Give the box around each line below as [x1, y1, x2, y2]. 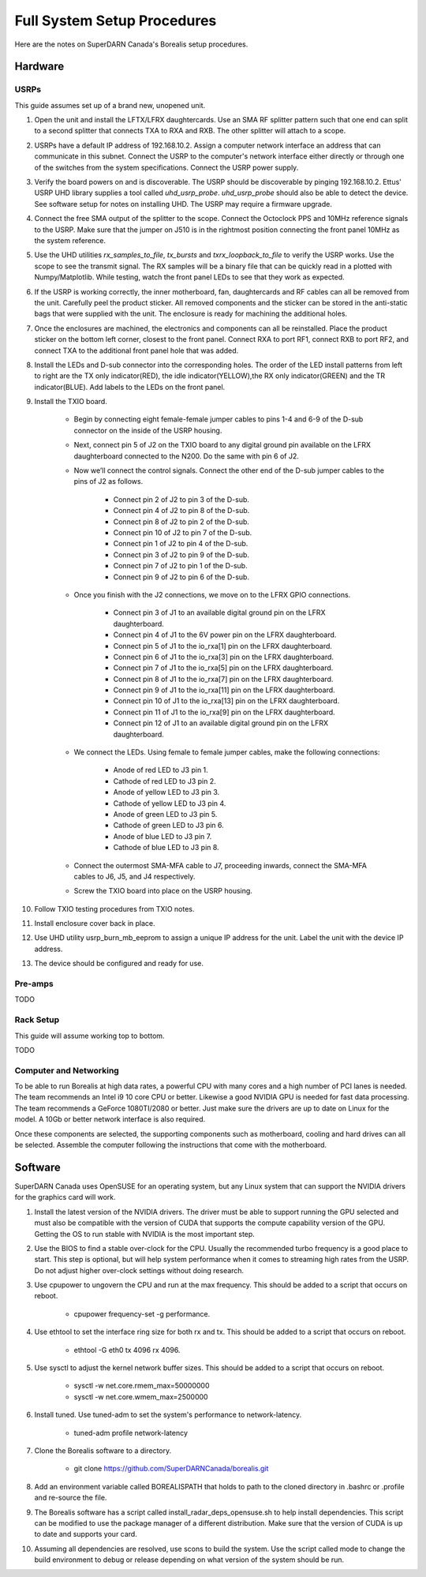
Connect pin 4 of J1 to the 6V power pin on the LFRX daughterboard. [113, 630, 337, 639]
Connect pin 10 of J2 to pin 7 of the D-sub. [113, 527, 252, 537]
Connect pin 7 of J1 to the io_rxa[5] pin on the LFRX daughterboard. [113, 663, 334, 672]
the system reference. [34, 236, 106, 245]
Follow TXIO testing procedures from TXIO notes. [34, 904, 195, 913]
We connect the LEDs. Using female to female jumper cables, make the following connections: [73, 747, 380, 757]
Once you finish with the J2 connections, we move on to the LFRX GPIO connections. [73, 590, 351, 599]
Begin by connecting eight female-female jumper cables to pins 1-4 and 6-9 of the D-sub [73, 414, 364, 424]
